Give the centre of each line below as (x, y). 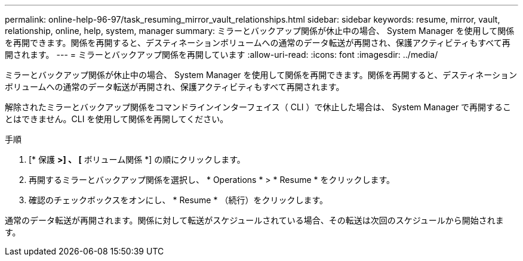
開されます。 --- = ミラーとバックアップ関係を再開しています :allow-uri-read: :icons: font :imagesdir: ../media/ (221, 55)
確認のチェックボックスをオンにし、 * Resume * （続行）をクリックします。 (179, 200)
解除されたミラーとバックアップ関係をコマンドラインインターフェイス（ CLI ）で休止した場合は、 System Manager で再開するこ (258, 107)
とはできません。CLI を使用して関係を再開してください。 (117, 119)
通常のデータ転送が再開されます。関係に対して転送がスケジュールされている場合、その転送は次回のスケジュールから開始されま (254, 220)
